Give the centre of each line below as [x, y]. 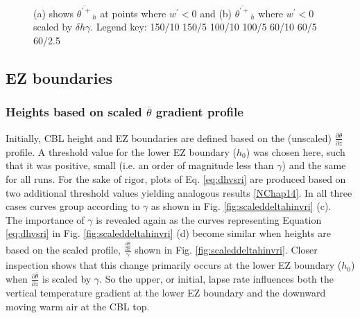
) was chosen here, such [295, 151]
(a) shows [54, 13]
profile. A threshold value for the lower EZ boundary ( [121, 151]
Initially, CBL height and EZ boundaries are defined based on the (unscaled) [169, 138]
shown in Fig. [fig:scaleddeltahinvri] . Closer [226, 250]
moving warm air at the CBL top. [78, 306]
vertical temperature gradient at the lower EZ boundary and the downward [166, 293]
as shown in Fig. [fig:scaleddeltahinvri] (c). [241, 206]
